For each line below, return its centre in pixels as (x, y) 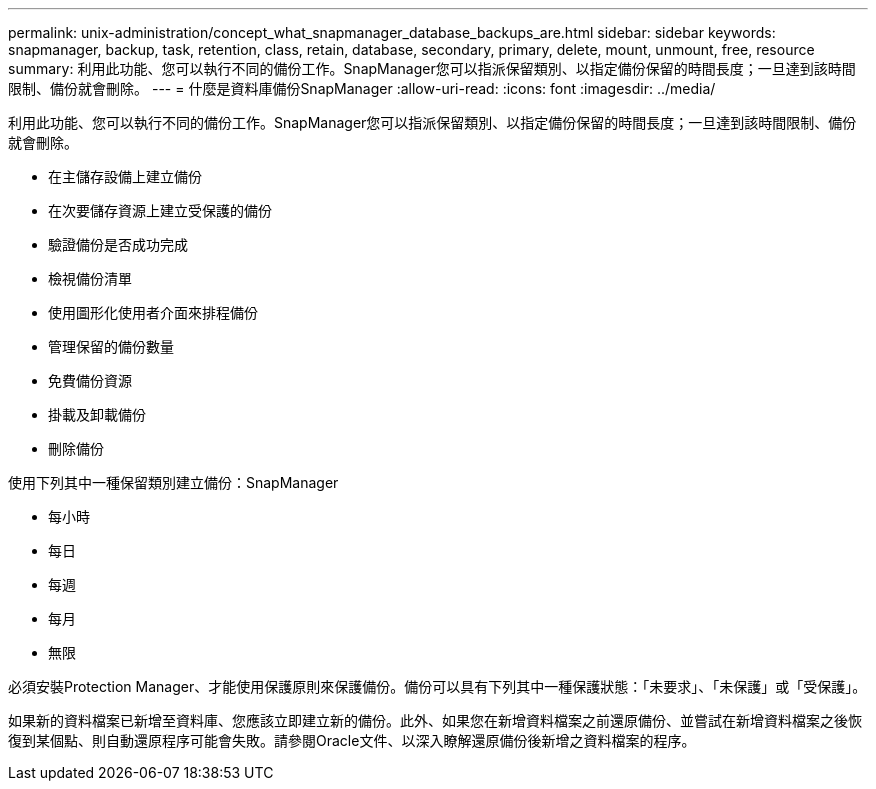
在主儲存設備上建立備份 (125, 176)
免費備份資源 (90, 380)
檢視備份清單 (90, 278)
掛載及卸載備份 (97, 414)
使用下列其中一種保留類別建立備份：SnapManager (173, 482)
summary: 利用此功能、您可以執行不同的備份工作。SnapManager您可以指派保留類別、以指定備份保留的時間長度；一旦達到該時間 (432, 68)
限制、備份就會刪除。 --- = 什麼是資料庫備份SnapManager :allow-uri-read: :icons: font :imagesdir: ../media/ (362, 88)
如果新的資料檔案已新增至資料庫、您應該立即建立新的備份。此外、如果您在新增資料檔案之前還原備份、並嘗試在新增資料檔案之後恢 (435, 720)
